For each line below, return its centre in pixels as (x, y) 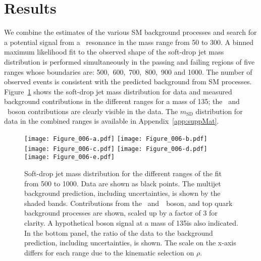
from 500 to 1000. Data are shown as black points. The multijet (123, 183)
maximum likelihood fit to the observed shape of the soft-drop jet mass (114, 52)
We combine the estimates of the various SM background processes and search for (130, 32)
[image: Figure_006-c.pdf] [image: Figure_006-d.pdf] (116, 149)
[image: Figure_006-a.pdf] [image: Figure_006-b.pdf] (116, 139)
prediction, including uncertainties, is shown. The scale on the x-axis (130, 243)
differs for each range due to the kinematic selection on (109, 252)
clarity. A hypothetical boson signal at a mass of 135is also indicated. (132, 223)
